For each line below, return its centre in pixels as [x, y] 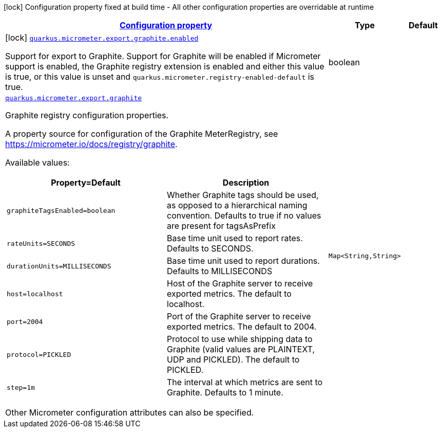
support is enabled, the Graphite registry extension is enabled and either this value [165, 66]
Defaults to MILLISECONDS [220, 271]
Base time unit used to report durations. [243, 261]
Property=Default [86, 183]
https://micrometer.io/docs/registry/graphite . [91, 144]
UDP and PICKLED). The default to [233, 359]
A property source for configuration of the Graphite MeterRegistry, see [142, 134]
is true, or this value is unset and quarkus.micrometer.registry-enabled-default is [160, 77]
